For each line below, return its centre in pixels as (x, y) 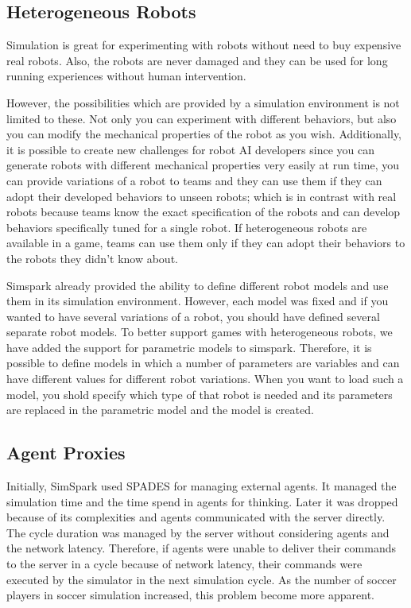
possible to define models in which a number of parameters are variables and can (203, 363)
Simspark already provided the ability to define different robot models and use (198, 285)
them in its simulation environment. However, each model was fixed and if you (198, 301)
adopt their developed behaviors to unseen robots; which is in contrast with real (202, 196)
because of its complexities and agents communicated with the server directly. (196, 517)
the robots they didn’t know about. (92, 258)
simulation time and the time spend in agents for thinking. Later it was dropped (202, 501)
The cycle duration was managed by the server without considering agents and (198, 532)
